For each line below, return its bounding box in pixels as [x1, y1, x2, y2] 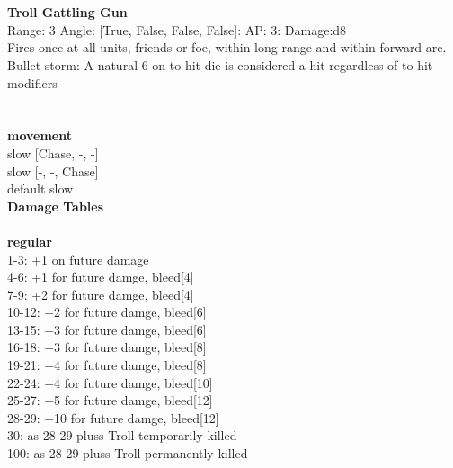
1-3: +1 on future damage [7, 249, 149, 268]
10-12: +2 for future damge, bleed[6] [7, 302, 207, 321]
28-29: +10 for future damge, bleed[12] [7, 408, 219, 427]
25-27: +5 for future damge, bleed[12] [7, 391, 213, 409]
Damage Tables [7, 196, 104, 215]
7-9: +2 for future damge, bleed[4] [7, 284, 194, 303]
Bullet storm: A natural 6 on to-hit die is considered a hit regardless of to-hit [7, 55, 433, 74]
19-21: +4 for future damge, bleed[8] [7, 355, 207, 374]
